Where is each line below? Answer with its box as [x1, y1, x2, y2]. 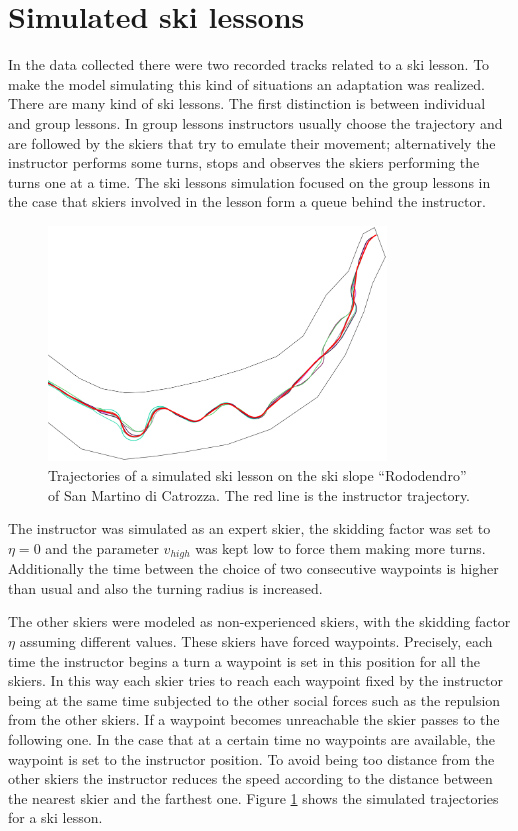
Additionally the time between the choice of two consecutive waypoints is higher [8, 558, 499, 579]
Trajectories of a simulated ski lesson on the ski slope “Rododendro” [48, 464, 467, 485]
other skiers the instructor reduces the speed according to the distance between [8, 768, 493, 789]
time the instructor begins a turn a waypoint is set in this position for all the [8, 650, 480, 671]
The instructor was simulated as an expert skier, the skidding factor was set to [8, 518, 491, 539]
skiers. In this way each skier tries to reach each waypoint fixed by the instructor [8, 670, 503, 691]
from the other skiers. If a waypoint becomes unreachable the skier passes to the [8, 709, 500, 730]
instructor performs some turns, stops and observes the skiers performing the [8, 152, 480, 173]
